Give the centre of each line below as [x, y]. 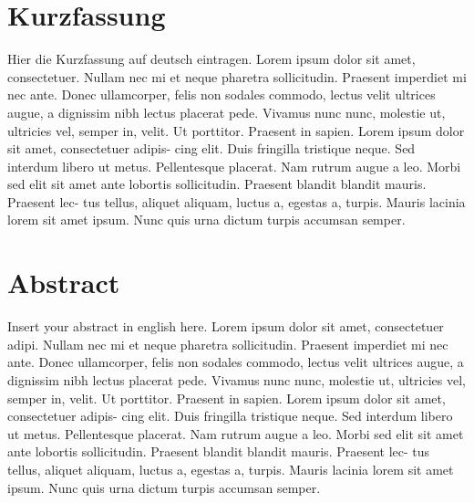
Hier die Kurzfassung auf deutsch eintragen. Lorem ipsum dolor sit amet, [211, 59]
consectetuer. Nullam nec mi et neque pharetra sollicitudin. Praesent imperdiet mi [237, 76]
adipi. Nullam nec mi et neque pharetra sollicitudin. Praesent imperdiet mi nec [228, 344]
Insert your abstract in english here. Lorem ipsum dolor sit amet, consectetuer [226, 326]
